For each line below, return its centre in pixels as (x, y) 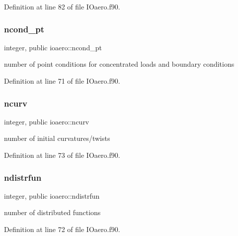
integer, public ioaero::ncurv (47, 121)
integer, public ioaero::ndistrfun (52, 195)
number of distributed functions (52, 212)
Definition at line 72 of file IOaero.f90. (62, 229)
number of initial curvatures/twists (57, 138)
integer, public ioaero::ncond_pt (53, 47)
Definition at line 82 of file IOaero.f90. (62, 6)
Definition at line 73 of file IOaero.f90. (62, 155)
